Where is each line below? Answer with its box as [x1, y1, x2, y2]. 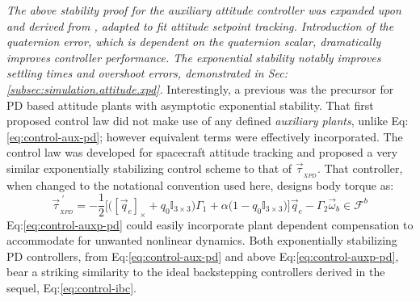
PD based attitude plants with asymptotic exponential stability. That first [6, 96, 374, 113]
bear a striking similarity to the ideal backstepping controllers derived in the [6, 263, 385, 280]
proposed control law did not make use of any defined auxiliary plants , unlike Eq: [6, 112, 409, 129]
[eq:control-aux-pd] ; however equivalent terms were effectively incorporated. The [6, 128, 403, 145]
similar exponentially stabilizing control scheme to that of [6, 159, 292, 176]
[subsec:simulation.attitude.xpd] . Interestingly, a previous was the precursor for [6, 80, 394, 97]
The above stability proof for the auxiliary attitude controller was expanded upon [6, 2, 401, 18]
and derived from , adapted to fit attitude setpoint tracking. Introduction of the [6, 17, 394, 34]
